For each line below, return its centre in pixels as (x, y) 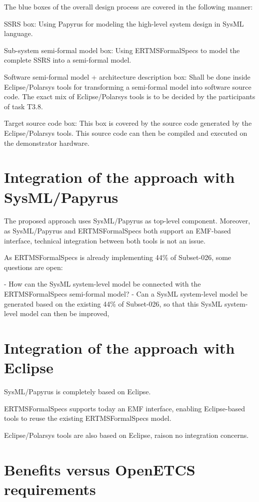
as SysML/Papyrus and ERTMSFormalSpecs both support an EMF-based (117, 231)
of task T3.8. (23, 106)
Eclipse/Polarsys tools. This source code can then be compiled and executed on (126, 133)
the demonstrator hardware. (47, 143)
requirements (50, 489)
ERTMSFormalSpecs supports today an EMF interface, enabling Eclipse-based (125, 408)
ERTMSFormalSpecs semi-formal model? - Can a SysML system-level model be (126, 294)
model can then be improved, (64, 313)
